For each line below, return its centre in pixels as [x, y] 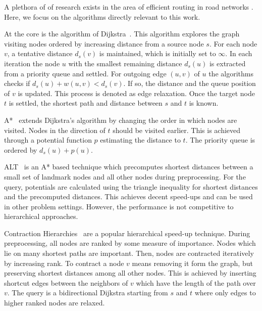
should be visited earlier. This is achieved [177, 130]
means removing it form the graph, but [192, 263]
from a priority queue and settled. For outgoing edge [85, 73]
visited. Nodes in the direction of [55, 130]
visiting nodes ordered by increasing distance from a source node [104, 43]
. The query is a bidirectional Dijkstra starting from [88, 293]
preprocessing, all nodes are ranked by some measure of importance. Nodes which [130, 243]
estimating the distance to [140, 140]
